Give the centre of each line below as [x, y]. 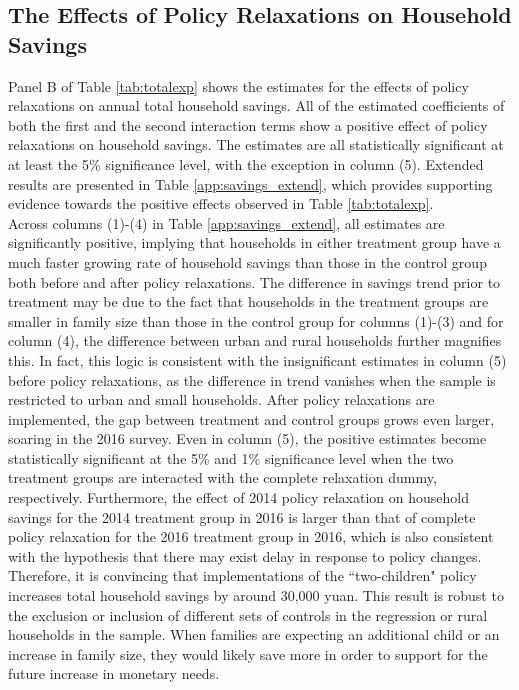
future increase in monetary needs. [114, 673]
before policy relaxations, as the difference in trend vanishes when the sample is [252, 379]
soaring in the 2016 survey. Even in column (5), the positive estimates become [247, 438]
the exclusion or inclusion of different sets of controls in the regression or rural [248, 614]
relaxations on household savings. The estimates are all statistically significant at [256, 144]
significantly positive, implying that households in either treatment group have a [254, 242]
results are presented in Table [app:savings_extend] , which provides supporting [250, 183]
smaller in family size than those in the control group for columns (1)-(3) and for [256, 320]
